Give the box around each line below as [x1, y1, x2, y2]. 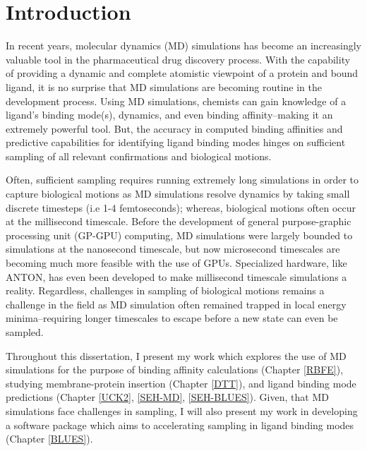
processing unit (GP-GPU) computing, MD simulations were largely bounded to [6, 227, 353, 242]
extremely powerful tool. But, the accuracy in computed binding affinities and [6, 121, 343, 136]
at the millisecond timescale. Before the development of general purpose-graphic [6, 214, 351, 229]
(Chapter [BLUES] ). [6, 431, 93, 446]
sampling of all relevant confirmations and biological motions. [6, 148, 272, 163]
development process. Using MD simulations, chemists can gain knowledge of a [6, 93, 347, 108]
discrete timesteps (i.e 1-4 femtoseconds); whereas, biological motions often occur [6, 200, 356, 215]
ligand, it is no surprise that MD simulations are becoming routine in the [6, 79, 322, 94]
